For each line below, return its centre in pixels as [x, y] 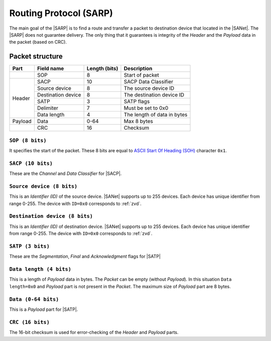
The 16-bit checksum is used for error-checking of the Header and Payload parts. [94, 332]
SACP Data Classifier [148, 82]
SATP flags [137, 101]
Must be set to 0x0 [146, 108]
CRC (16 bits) [30, 322]
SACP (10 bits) [31, 163]
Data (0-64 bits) [34, 299]
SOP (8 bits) [28, 140]
